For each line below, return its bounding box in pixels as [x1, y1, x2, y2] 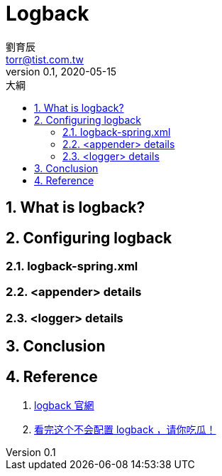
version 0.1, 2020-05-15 [6, 65, 117, 78]
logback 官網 [34, 399, 94, 412]
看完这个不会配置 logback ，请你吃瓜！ [34, 423, 216, 436]
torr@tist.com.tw [6, 53, 84, 65]
